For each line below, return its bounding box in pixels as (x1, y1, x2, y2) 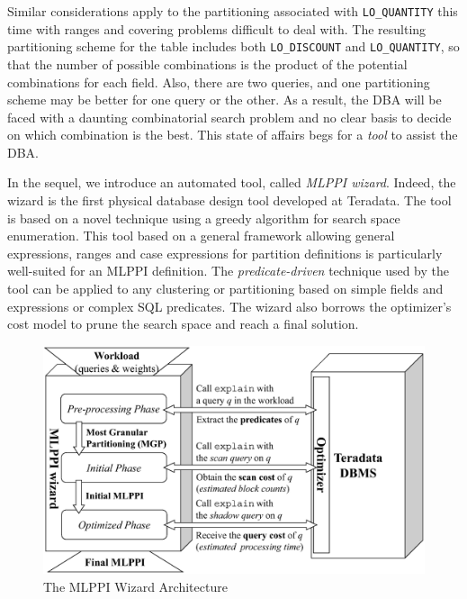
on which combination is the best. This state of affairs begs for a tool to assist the (7, 125, 458, 144)
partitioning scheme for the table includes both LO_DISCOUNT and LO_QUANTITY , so (7, 37, 460, 56)
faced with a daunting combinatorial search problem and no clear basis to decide (7, 107, 452, 126)
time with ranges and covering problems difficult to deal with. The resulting (7, 19, 427, 38)
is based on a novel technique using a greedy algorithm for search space (7, 208, 400, 227)
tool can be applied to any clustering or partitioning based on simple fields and (7, 279, 444, 298)
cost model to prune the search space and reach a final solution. (7, 314, 359, 333)
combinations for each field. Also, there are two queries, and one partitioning (7, 72, 430, 91)
